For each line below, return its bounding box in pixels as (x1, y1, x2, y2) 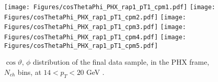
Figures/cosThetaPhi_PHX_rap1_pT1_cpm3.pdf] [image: (4, 23, 186, 31)
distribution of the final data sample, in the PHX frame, (33, 57, 209, 67)
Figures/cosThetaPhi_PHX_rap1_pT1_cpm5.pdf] (4, 42, 158, 49)
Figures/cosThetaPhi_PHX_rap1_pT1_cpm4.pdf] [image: (4, 33, 186, 41)
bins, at (17, 66, 41, 77)
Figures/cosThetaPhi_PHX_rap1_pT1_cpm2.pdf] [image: (4, 13, 186, 21)
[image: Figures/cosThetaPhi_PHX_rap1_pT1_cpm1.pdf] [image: (4, 4, 215, 11)
